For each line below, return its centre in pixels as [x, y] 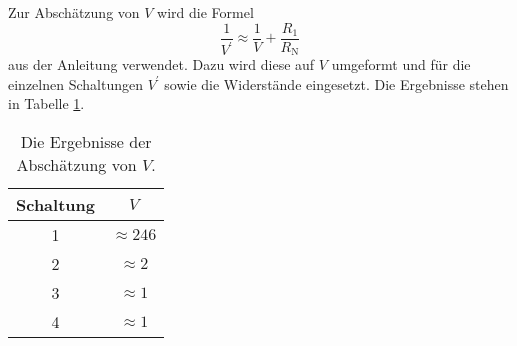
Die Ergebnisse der [86, 141]
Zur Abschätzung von [74, 12]
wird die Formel [205, 12]
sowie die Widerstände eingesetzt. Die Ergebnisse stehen [336, 83]
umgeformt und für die [401, 64]
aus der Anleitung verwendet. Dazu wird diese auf [161, 64]
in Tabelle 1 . [46, 103]
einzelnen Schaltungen [75, 83]
